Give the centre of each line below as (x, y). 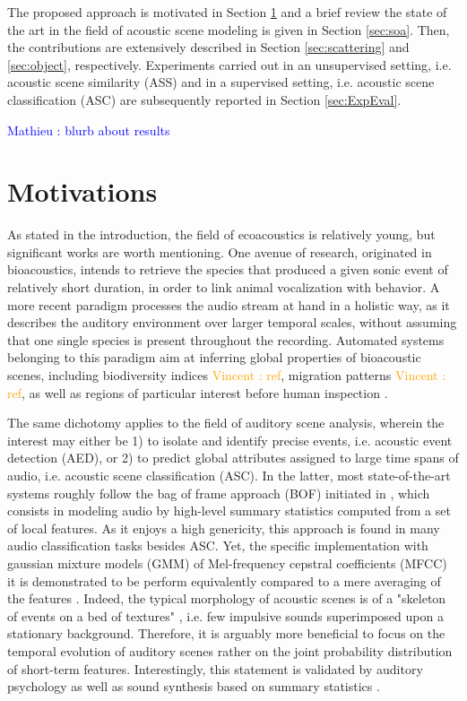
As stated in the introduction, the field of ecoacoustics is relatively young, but (221, 234)
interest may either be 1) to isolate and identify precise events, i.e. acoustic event (230, 440)
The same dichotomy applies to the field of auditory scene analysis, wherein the (226, 423)
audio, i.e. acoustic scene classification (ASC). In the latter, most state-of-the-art (229, 475)
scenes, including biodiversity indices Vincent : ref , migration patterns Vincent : (227, 375)
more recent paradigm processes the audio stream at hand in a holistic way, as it (229, 304)
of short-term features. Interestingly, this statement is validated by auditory (215, 668)
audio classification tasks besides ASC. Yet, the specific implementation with (218, 545)
